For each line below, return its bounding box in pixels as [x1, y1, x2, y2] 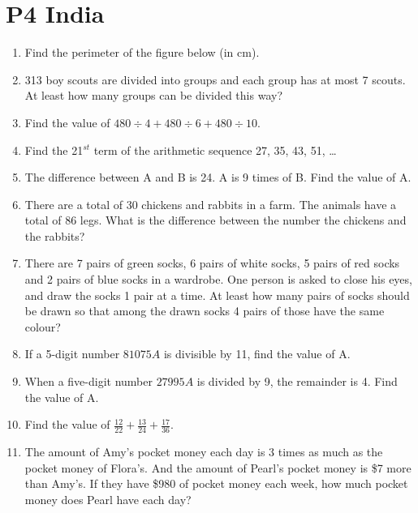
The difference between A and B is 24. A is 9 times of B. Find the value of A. [24, 169, 412, 186]
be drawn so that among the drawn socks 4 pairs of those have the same [24, 302, 385, 319]
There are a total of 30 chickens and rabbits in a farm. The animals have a [24, 195, 397, 212]
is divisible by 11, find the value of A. [163, 345, 351, 362]
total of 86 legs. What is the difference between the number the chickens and [24, 212, 407, 229]
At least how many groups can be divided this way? [24, 87, 282, 104]
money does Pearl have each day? [24, 490, 192, 507]
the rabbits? [24, 227, 85, 244]
